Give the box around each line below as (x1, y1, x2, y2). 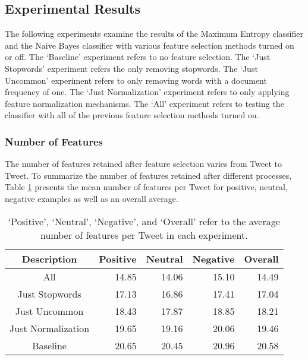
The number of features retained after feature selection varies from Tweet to (5, 157, 282, 170)
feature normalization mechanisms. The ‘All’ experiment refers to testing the (5, 97, 284, 109)
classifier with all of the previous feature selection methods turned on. (5, 109, 259, 121)
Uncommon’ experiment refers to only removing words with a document (5, 74, 267, 86)
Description (21, 251, 77, 266)
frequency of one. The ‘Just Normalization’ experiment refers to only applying (5, 86, 290, 98)
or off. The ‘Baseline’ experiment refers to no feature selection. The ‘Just (5, 50, 271, 63)
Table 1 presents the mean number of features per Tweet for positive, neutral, (5, 181, 288, 193)
